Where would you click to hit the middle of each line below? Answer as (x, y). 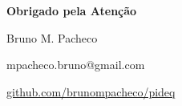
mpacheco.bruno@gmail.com (76, 65)
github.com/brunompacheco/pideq (91, 91)
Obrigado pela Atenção (72, 10)
